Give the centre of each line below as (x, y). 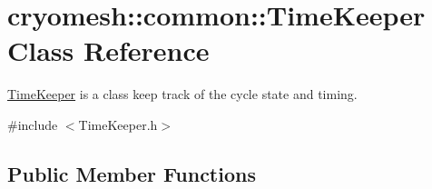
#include (33, 124)
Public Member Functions (132, 173)
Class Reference (108, 50)
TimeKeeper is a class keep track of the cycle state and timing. (182, 94)
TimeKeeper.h (118, 124)
